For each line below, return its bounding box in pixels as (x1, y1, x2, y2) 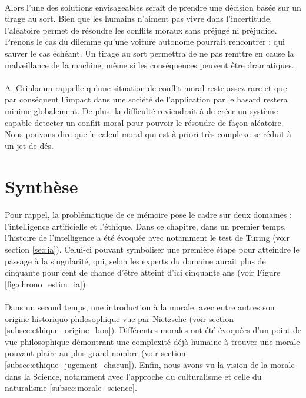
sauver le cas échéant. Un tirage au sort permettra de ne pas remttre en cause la (5, 47, 294, 59)
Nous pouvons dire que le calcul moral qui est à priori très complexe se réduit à (5, 128, 292, 140)
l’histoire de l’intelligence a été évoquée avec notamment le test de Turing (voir (5, 231, 290, 244)
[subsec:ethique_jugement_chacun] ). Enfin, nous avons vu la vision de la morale (5, 359, 295, 370)
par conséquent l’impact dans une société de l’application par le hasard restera (5, 93, 288, 105)
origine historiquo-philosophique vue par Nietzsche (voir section (5, 312, 234, 324)
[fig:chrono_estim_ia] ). (5, 277, 88, 290)
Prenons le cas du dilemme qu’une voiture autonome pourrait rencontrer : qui (5, 35, 285, 48)
